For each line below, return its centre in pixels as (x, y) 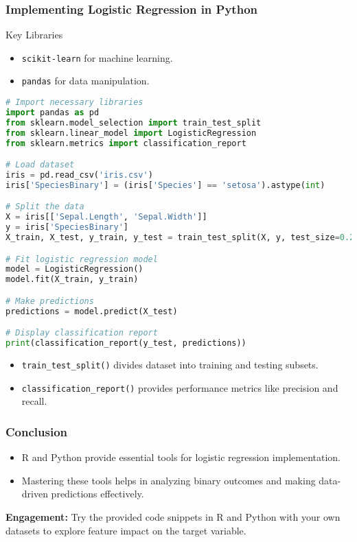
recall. (34, 401)
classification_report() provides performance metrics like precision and (180, 387)
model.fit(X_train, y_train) (72, 280)
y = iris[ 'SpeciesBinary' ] (67, 227)
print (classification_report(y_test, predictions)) (126, 343)
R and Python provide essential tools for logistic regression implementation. (181, 457)
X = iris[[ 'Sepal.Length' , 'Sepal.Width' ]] (106, 217)
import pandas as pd (53, 113)
